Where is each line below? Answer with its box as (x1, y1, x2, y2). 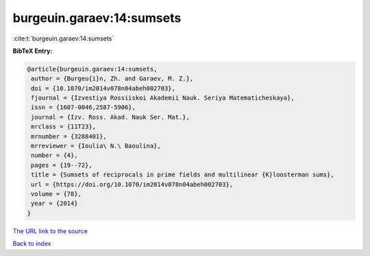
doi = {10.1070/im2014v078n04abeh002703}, (31, 84, 176, 92)
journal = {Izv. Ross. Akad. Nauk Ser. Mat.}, (31, 113, 190, 121)
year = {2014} (31, 200, 78, 207)
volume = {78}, (31, 190, 82, 198)
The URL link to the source (12, 226, 88, 235)
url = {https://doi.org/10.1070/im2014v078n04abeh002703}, (31, 181, 234, 188)
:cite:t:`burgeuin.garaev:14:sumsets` (12, 34, 114, 43)
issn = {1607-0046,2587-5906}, (31, 104, 136, 111)
